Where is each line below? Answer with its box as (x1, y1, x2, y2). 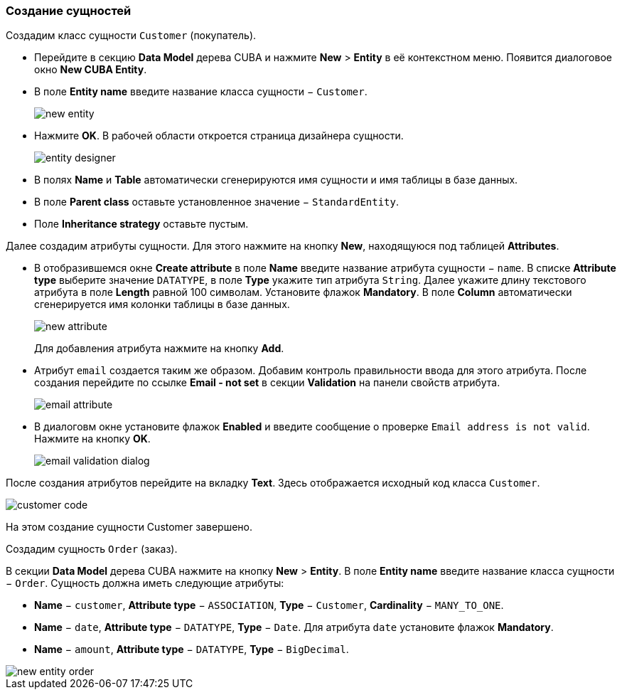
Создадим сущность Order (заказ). (6, 543, 178, 556)
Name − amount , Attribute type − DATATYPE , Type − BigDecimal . (34, 643, 349, 656)
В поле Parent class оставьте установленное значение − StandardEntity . (34, 196, 400, 208)
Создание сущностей (6, 4, 132, 18)
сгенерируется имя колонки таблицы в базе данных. (34, 298, 290, 311)
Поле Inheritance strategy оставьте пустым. (34, 218, 249, 230)
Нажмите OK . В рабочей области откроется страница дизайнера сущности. (34, 129, 404, 142)
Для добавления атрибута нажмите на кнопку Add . (34, 342, 284, 355)
